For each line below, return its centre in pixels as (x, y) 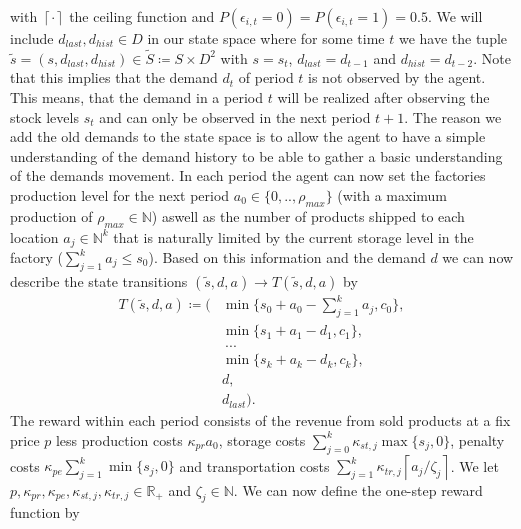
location (34, 236)
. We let (474, 465)
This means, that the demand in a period (136, 97)
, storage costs (262, 439)
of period (266, 77)
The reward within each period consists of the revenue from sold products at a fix (260, 420)
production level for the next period (120, 194)
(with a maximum (392, 194)
